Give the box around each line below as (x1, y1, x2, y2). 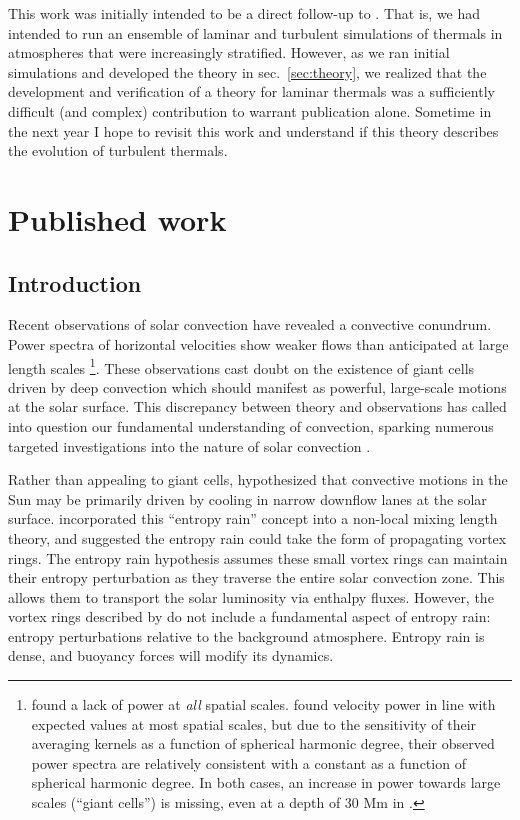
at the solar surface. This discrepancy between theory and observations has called (8, 396, 507, 417)
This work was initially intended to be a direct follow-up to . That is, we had (8, 3, 481, 23)
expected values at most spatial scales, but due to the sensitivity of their (31, 713, 477, 734)
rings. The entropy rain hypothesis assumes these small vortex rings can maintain (8, 547, 508, 568)
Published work (8, 198, 227, 239)
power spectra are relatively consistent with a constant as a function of (31, 752, 466, 773)
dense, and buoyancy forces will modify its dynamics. (8, 645, 334, 666)
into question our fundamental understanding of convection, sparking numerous (8, 415, 494, 436)
